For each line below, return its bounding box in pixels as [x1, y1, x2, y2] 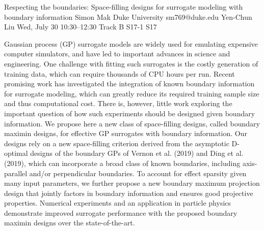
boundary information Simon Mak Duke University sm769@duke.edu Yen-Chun [4, 11, 252, 22]
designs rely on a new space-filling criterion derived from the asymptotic [4, 138, 229, 148]
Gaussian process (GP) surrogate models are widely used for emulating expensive [4, 38, 258, 49]
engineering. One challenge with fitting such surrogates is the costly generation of [4, 58, 258, 69]
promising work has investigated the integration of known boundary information [4, 78, 255, 89]
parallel [4, 168, 28, 178]
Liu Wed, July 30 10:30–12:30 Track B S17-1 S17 [4, 21, 157, 32]
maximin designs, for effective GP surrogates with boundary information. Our [4, 128, 247, 139]
